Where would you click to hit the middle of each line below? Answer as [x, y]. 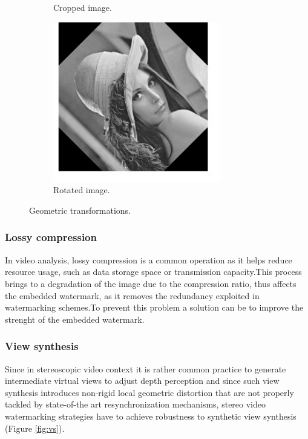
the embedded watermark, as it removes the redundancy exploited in [132, 295]
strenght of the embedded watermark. [75, 319]
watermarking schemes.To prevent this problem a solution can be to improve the [154, 307]
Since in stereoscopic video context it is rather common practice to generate [146, 368]
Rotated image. [82, 190]
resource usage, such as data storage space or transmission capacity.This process [153, 272]
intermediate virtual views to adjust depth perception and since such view [142, 381]
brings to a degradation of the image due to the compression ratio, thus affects [151, 283]
